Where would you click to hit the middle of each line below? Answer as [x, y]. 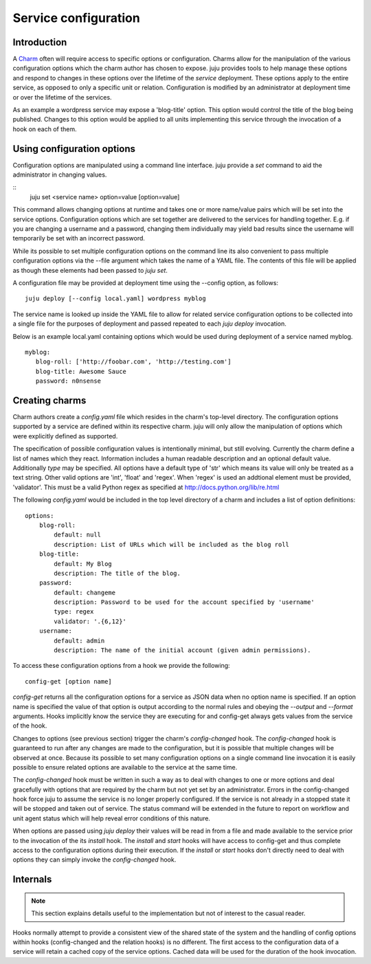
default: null [78, 535]
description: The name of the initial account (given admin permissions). [182, 650]
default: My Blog [83, 564]
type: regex [74, 612]
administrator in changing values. [60, 175]
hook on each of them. [45, 129]
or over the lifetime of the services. [63, 97]
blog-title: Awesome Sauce [81, 371]
